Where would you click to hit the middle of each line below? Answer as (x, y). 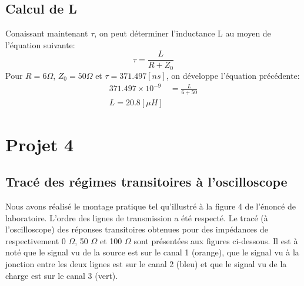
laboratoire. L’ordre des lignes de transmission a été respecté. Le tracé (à (137, 217)
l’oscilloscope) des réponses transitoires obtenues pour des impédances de (137, 229)
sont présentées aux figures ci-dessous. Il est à (216, 240)
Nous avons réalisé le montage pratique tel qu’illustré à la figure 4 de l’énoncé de (151, 206)
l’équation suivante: (40, 44)
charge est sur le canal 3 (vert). (62, 275)
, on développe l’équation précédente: (233, 75)
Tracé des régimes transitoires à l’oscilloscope (146, 182)
